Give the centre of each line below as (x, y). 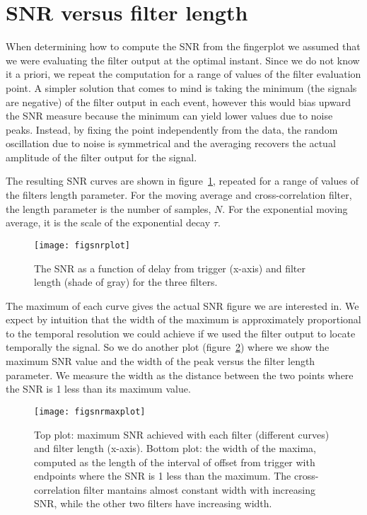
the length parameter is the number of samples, (109, 208)
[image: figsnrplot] (82, 245)
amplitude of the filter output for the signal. (101, 157)
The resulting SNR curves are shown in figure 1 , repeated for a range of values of (182, 181)
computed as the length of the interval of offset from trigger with (175, 462)
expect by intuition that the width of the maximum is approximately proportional (183, 319)
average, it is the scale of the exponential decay (108, 222)
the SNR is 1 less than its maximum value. (98, 389)
